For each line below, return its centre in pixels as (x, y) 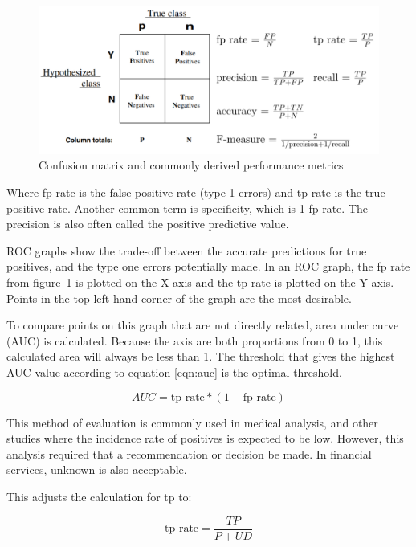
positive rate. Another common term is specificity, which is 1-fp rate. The (187, 208)
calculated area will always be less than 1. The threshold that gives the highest (201, 356)
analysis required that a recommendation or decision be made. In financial (189, 453)
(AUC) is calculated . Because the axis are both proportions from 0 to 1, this (195, 340)
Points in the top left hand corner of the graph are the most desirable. (179, 298)
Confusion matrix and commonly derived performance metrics (191, 165)
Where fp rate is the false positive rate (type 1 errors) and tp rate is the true (196, 192)
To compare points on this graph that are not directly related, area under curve (203, 325)
